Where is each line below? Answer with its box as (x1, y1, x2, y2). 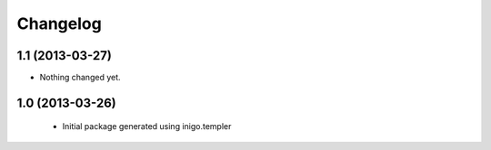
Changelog (16, 14, 102, 33)
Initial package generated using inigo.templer (62, 121, 232, 132)
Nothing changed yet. (39, 72, 122, 83)
